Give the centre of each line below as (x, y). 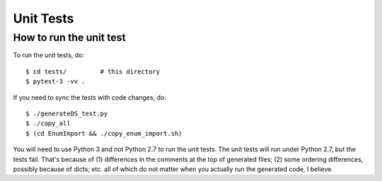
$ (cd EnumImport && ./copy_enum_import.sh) (104, 133)
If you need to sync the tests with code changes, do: (89, 97)
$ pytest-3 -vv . (56, 82)
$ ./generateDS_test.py (67, 113)
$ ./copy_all (48, 123)
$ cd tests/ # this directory (93, 71)
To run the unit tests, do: (49, 55)
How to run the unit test (70, 37)
